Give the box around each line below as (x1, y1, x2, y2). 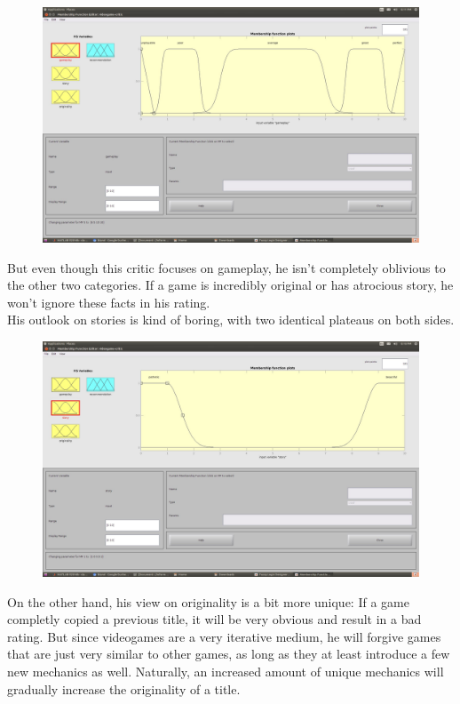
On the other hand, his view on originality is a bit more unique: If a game (7, 592, 409, 611)
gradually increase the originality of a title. (7, 679, 241, 698)
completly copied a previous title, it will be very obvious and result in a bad (7, 610, 422, 628)
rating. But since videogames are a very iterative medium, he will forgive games (7, 627, 441, 645)
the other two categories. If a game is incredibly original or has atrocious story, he (7, 276, 454, 294)
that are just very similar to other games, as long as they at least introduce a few (7, 644, 450, 663)
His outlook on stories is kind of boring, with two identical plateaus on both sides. (7, 310, 455, 329)
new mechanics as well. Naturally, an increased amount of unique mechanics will (7, 661, 444, 680)
